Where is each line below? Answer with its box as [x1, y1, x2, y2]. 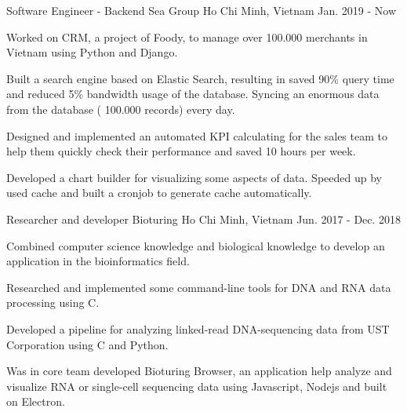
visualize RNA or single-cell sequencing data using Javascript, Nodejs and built [6, 377, 387, 394]
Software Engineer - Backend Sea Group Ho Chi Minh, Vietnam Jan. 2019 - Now [6, 2, 397, 18]
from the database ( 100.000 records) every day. [6, 100, 235, 117]
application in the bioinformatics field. [6, 253, 190, 269]
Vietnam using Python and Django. [6, 44, 178, 60]
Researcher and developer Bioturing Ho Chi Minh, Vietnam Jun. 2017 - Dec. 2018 [6, 210, 402, 227]
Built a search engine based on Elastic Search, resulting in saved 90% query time [6, 70, 394, 86]
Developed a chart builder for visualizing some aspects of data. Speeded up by [6, 169, 382, 185]
